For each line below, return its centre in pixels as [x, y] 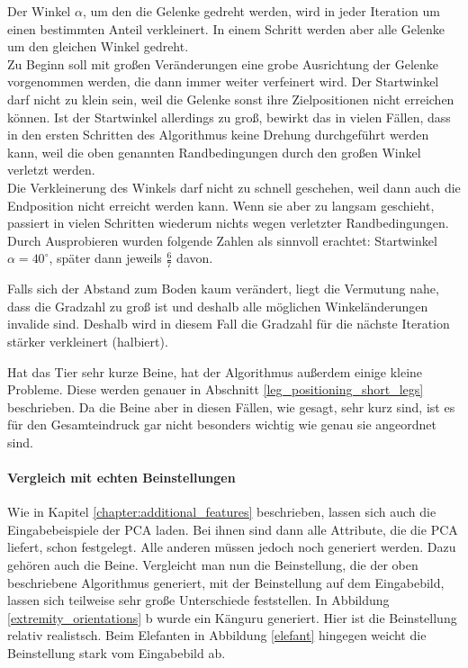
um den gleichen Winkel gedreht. [98, 46]
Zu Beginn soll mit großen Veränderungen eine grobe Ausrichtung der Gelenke [223, 63]
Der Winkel [39, 11]
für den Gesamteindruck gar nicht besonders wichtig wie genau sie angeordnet [222, 424]
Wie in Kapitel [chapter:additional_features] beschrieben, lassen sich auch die [222, 512]
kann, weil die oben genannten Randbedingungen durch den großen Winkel [214, 152]
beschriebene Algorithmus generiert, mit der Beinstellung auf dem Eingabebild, [226, 582]
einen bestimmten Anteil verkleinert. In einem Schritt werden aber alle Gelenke [226, 28]
